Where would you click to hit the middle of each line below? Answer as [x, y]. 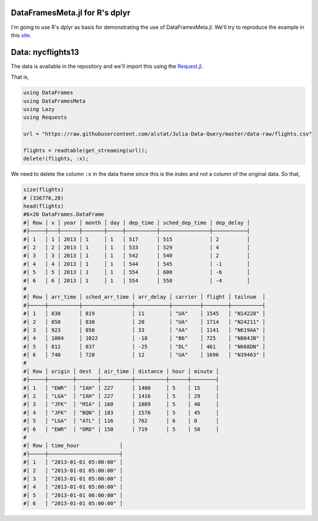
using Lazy [39, 109]
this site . [21, 35]
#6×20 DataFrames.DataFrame [64, 214]
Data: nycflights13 [45, 52]
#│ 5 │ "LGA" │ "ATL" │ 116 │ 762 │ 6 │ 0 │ [121, 421]
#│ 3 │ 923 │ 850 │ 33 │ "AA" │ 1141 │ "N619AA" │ [145, 330]
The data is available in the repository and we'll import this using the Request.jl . [107, 66]
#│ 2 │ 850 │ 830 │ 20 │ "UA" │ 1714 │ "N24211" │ [145, 322]
